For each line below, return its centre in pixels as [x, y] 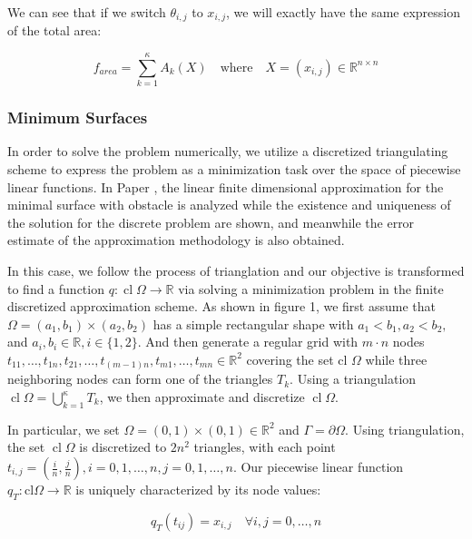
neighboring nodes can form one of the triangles [140, 379]
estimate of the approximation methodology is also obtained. [176, 240]
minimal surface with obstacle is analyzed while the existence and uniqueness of [229, 205]
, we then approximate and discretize [202, 397]
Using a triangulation [357, 379]
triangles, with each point [265, 447]
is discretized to [123, 447]
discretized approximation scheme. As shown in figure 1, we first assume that [221, 306]
